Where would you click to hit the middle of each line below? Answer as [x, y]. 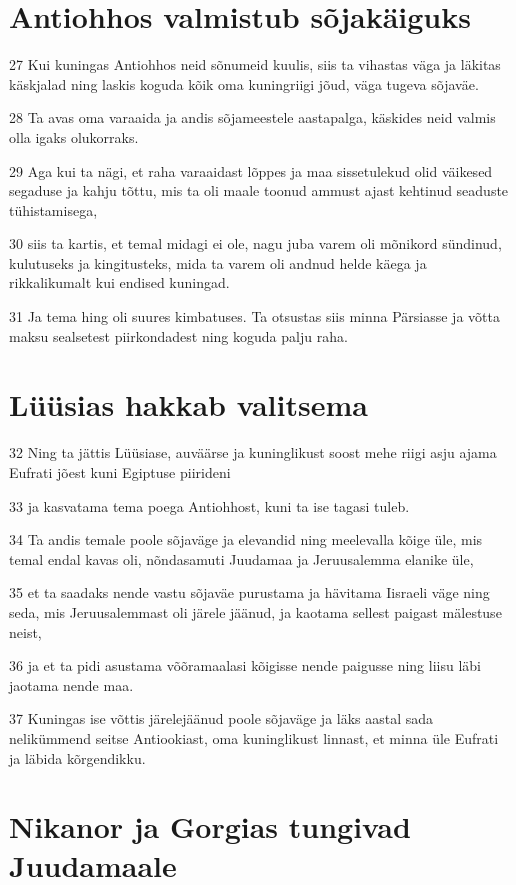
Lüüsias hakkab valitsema [188, 404]
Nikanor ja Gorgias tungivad [210, 826]
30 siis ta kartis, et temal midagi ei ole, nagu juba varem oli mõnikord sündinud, [255, 243]
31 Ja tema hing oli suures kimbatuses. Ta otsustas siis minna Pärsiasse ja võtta [254, 316]
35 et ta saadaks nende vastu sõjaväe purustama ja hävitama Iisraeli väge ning [249, 592]
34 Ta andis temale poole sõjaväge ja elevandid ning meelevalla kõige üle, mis [246, 539]
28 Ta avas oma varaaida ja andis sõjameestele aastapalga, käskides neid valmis [252, 117]
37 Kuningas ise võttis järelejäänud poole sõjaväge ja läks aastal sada [221, 718]
